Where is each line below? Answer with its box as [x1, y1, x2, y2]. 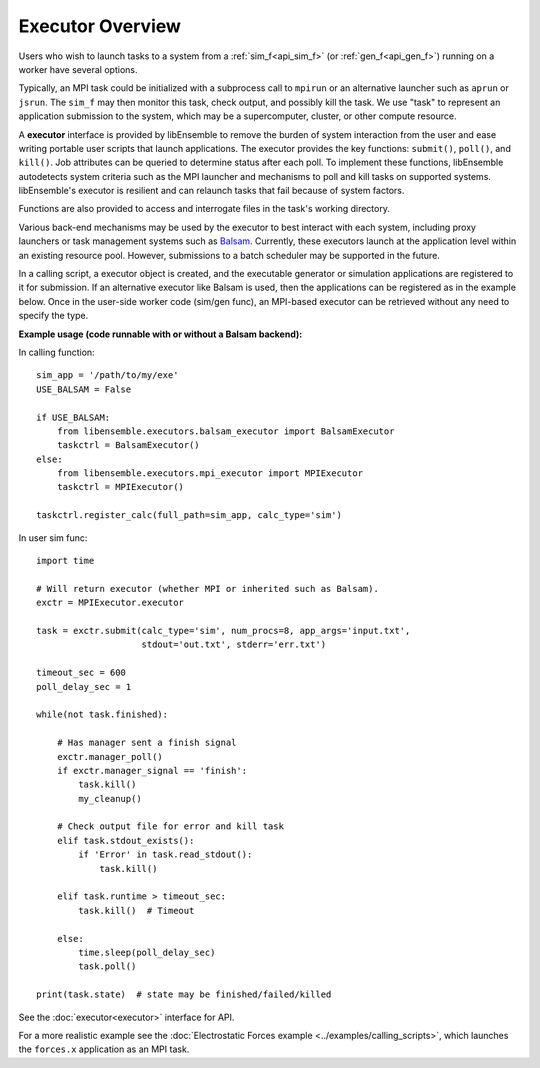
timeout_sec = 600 [36, 667, 127, 679]
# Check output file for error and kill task [56, 821, 285, 832]
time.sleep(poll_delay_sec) [78, 946, 216, 958]
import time [36, 555, 95, 567]
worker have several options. [18, 63, 138, 75]
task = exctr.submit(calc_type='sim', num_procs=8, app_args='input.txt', [36, 625, 411, 636]
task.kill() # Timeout [78, 905, 195, 916]
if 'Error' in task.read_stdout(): [78, 849, 253, 860]
